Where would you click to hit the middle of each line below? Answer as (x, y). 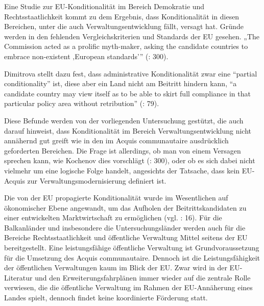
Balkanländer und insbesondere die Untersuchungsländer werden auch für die (125, 227)
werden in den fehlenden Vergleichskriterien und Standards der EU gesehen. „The (132, 36)
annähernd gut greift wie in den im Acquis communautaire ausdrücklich (116, 141)
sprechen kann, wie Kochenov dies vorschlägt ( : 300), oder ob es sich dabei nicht (130, 160)
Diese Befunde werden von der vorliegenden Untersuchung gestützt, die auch (124, 120)
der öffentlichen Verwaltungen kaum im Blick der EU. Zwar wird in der (116, 267)
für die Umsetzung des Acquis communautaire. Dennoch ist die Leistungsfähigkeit (132, 257)
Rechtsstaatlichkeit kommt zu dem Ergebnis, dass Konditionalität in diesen (122, 16)
